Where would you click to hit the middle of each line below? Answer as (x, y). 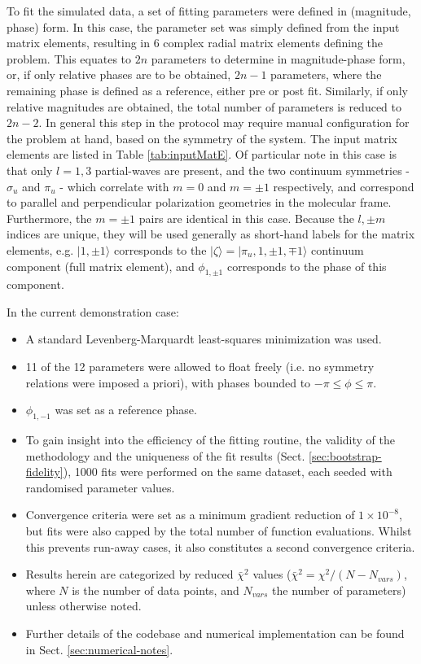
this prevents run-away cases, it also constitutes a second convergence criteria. (220, 546)
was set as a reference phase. (126, 410)
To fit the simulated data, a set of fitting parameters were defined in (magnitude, (209, 11)
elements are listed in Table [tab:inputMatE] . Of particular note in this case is (202, 154)
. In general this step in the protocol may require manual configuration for (224, 122)
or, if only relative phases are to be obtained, (119, 74)
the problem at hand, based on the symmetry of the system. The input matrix (202, 138)
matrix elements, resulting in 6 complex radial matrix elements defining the (195, 43)
